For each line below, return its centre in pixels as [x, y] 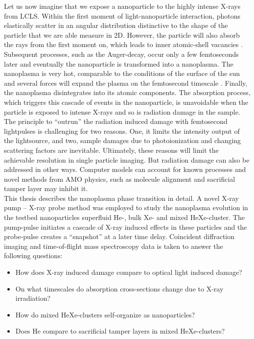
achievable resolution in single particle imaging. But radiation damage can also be [127, 159]
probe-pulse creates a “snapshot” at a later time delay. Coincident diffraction [119, 236]
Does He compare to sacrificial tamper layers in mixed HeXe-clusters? [120, 331]
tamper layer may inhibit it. [46, 188]
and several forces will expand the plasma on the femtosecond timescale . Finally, [126, 83]
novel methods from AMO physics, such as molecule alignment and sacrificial [120, 179]
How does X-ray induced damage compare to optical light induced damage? [129, 272]
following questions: [33, 255]
